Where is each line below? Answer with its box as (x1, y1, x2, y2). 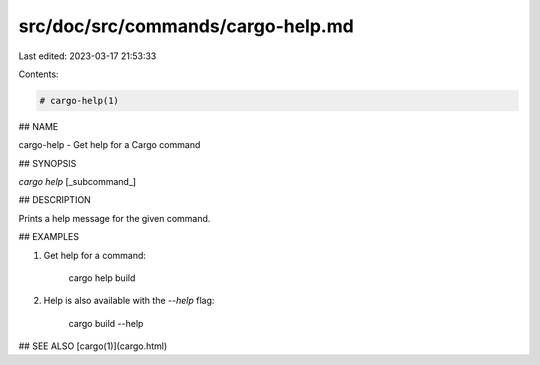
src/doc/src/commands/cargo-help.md (18, 15, 354, 37)
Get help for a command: (43, 249, 147, 261)
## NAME (18, 120, 59, 132)
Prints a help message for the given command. (18, 212, 211, 224)
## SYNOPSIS (18, 157, 77, 169)
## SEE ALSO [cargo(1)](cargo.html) (18, 340, 168, 352)
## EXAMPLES (18, 231, 80, 243)
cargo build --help (68, 317, 144, 329)
